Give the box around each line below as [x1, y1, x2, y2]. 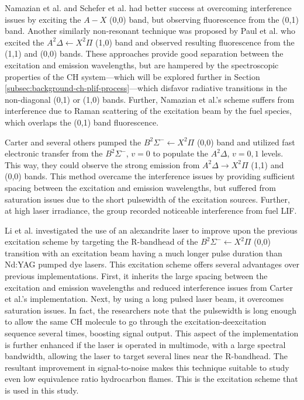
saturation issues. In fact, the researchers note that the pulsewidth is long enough [5, 304, 296, 316]
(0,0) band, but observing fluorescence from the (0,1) [109, 13, 299, 25]
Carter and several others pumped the [5, 135, 141, 148]
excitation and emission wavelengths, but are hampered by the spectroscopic [5, 58, 279, 71]
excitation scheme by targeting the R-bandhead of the [5, 235, 198, 248]
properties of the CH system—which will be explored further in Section [5, 70, 260, 82]
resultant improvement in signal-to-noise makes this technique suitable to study [5, 361, 289, 373]
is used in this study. [5, 384, 79, 396]
